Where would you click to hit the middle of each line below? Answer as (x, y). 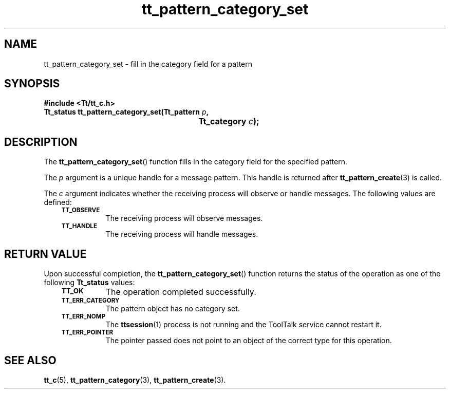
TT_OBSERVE (81, 210)
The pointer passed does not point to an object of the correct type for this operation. (249, 341)
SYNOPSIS (32, 84)
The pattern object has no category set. (173, 309)
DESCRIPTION (41, 142)
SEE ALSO (30, 360)
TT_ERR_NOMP (83, 317)
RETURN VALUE (45, 254)
